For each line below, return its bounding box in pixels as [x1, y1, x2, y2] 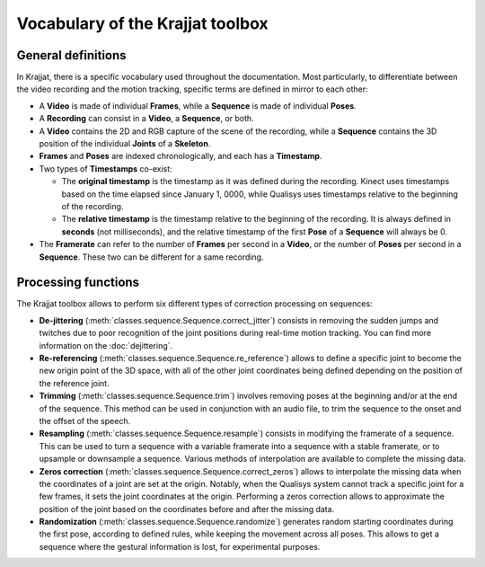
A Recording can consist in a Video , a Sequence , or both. [39, 113, 255, 124]
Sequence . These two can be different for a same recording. [39, 252, 264, 262]
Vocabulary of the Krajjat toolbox [16, 13, 269, 33]
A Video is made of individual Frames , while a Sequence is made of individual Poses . [39, 100, 357, 111]
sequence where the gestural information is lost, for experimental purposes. [39, 541, 321, 552]
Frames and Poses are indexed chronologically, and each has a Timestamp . [39, 151, 322, 162]
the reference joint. [39, 377, 110, 388]
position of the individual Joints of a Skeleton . [39, 138, 211, 149]
